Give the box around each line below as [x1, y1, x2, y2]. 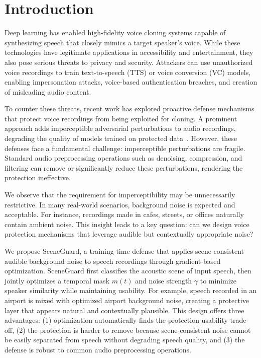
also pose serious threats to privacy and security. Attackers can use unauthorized [5, 56, 253, 67]
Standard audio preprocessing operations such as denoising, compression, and [5, 153, 242, 163]
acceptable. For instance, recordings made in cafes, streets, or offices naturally [5, 209, 244, 220]
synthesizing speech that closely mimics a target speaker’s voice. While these [5, 37, 240, 47]
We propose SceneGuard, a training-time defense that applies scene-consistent [5, 246, 244, 256]
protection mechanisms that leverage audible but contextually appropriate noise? [5, 229, 253, 239]
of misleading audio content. [5, 86, 91, 97]
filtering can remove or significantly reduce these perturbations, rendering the [5, 162, 243, 173]
